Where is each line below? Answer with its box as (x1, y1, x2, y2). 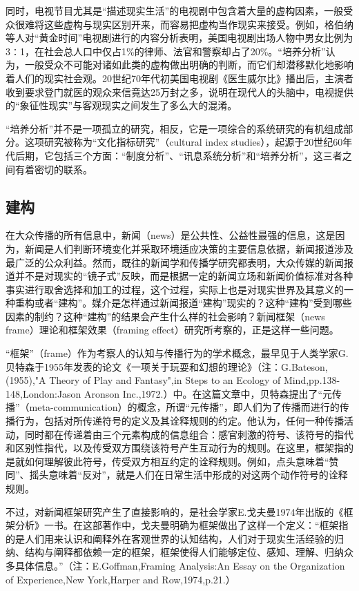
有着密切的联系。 (14, 162, 93, 176)
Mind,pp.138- (283, 373, 340, 387)
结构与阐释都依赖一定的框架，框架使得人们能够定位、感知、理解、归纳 (24, 545, 344, 559)
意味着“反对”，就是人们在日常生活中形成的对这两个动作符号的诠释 (48, 467, 348, 482)
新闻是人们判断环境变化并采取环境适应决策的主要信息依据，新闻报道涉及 (24, 241, 353, 255)
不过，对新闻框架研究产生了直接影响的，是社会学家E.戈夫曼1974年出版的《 (6, 504, 344, 519)
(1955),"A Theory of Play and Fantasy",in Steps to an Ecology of (6, 373, 281, 387)
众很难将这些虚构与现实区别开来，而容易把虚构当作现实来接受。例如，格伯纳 (6, 17, 353, 31)
